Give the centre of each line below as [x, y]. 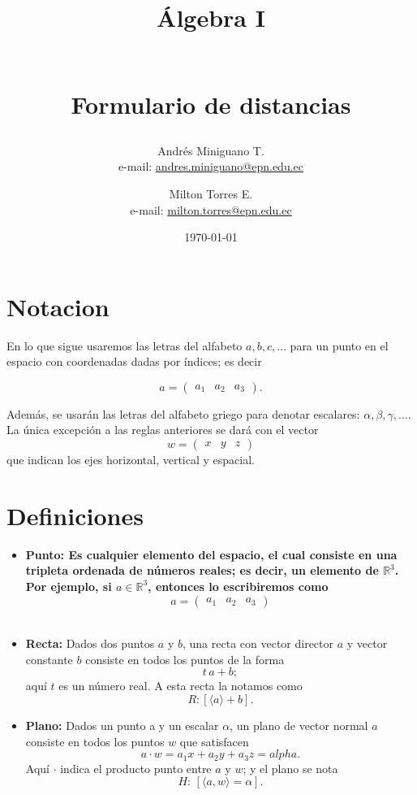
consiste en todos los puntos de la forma [185, 659]
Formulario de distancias [211, 104]
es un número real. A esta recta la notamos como [181, 686]
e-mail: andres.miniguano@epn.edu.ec [211, 166]
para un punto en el [339, 345]
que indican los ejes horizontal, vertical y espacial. [131, 460]
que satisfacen [214, 741]
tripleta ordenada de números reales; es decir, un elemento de [202, 570]
